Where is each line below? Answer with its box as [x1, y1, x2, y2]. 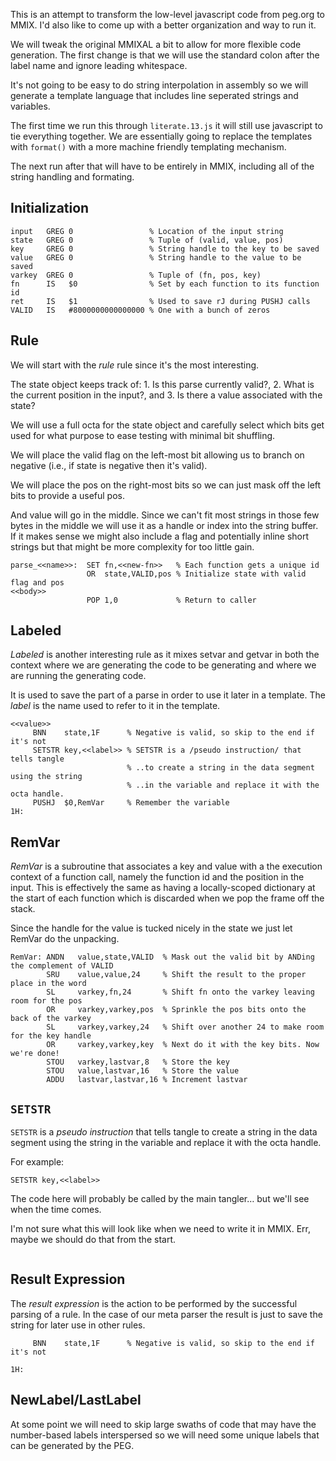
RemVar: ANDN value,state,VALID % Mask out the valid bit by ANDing [10, 952, 315, 963]
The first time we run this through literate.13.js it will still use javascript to [10, 120, 323, 131]
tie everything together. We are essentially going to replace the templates [10, 130, 313, 142]
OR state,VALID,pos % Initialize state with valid [86, 569, 307, 579]
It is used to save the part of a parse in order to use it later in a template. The [10, 689, 326, 701]
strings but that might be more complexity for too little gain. [10, 540, 255, 553]
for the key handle [10, 1031, 92, 1041]
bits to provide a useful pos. [10, 489, 125, 501]
